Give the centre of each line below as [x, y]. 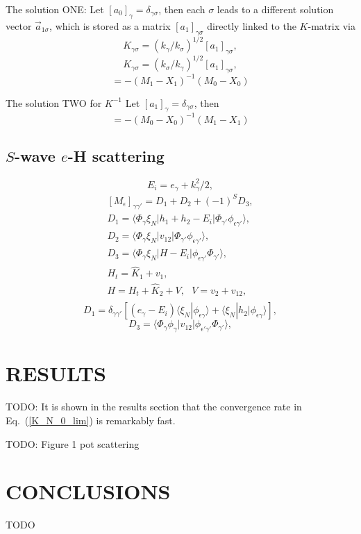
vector [19, 25]
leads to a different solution [275, 9]
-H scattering [116, 156]
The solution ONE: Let [55, 9]
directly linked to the [252, 25]
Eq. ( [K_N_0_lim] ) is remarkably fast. [91, 420]
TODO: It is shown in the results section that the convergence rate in [154, 407]
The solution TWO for [54, 102]
